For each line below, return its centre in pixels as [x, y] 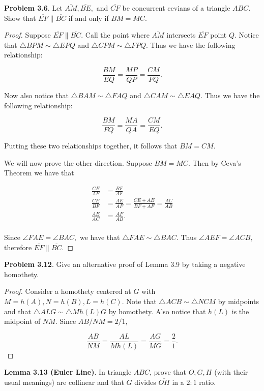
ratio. [208, 382]
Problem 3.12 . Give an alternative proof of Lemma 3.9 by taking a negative [125, 264]
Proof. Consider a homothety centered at [68, 291]
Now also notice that [36, 95]
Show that [20, 18]
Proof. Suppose [27, 35]
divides [145, 382]
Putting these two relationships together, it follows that [91, 146]
